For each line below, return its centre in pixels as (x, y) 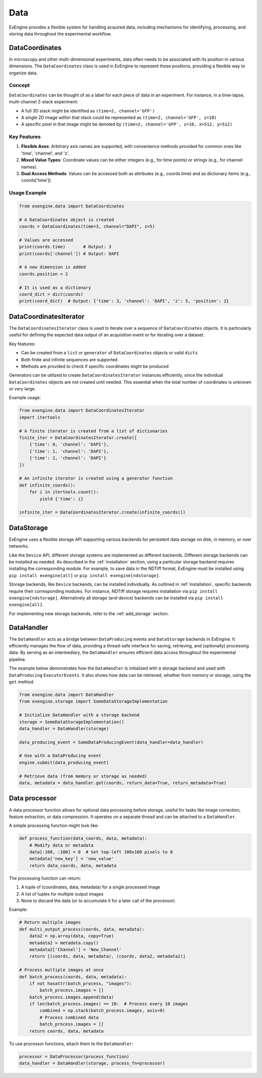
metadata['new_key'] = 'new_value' (72, 859)
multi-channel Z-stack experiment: (44, 102)
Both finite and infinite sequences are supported (69, 359)
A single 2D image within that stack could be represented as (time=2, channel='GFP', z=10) (119, 117)
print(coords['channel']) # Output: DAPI (69, 254)
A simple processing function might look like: (54, 826)
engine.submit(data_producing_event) (64, 762)
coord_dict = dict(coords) (51, 294)
